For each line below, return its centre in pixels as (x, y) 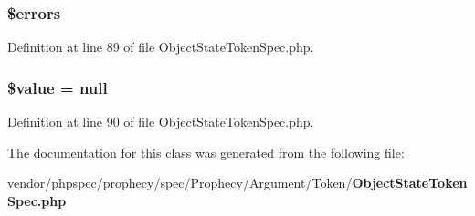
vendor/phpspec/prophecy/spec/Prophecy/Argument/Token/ (180, 183)
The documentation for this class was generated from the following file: (206, 152)
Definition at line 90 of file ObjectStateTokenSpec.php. (161, 122)
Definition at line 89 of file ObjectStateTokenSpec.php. (161, 47)
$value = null (58, 87)
